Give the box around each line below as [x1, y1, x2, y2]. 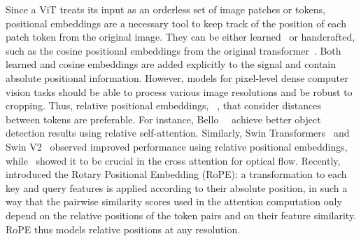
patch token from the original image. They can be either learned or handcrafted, [6, 29, 355, 44]
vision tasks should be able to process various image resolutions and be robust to [6, 84, 353, 99]
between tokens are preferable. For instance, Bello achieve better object [6, 111, 321, 126]
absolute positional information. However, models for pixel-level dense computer [6, 70, 348, 85]
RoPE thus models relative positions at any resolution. [6, 221, 241, 236]
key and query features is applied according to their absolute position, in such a [6, 180, 348, 195]
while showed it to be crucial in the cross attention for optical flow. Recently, [6, 153, 341, 167]
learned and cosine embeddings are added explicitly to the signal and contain [6, 57, 337, 71]
